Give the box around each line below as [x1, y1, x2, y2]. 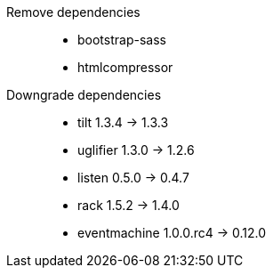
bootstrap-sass [77, 32, 166, 47]
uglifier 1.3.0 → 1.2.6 [77, 142, 195, 158]
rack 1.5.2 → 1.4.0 [77, 198, 180, 213]
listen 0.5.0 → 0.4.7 [77, 170, 189, 185]
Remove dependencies [6, 4, 141, 20]
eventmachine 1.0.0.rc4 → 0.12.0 [77, 225, 267, 240]
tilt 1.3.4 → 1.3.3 [77, 115, 169, 130]
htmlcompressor [77, 60, 173, 75]
